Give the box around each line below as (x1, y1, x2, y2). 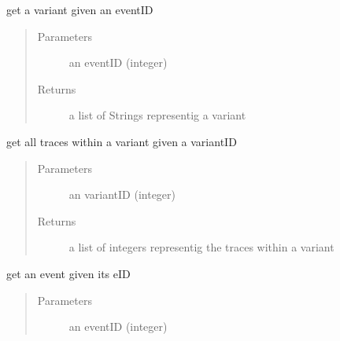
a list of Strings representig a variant (68, 107, 246, 123)
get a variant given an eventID (6, 2, 153, 17)
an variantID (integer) (68, 186, 176, 203)
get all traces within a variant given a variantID (6, 133, 237, 149)
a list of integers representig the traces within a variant (68, 239, 334, 255)
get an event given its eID (6, 265, 131, 281)
